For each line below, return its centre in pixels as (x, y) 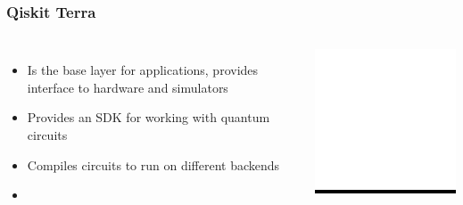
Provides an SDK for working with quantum (149, 117)
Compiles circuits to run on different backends (153, 164)
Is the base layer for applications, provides (143, 70)
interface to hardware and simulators (128, 87)
